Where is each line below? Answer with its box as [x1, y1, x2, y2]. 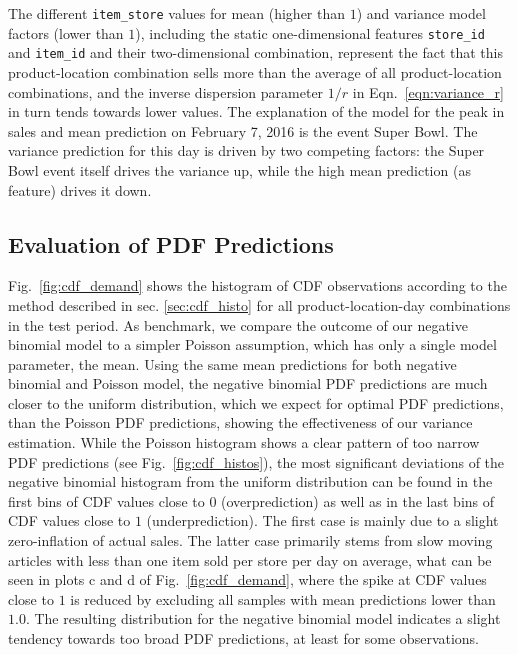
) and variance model [356, 3, 486, 23]
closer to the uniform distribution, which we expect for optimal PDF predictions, [8, 392, 504, 413]
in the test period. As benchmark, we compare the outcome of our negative [8, 314, 468, 335]
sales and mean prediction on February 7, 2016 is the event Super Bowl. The [8, 120, 478, 141]
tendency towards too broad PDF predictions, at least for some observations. [8, 628, 480, 649]
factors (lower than [8, 22, 124, 43]
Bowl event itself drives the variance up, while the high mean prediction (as [8, 159, 471, 180]
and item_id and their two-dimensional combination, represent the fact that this [8, 42, 503, 63]
